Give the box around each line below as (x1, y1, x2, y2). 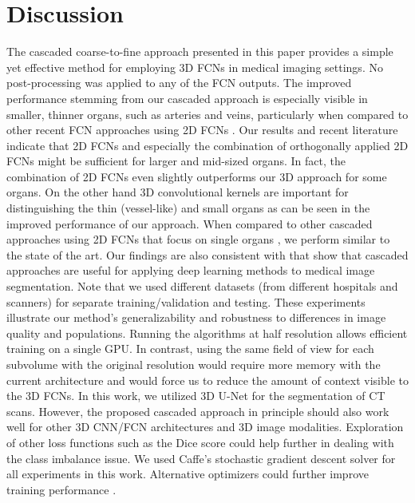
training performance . (6, 481, 117, 497)
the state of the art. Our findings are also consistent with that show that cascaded (6, 246, 409, 263)
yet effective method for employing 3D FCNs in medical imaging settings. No (6, 58, 383, 75)
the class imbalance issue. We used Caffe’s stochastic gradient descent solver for (6, 450, 396, 466)
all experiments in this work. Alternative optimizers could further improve (6, 465, 369, 482)
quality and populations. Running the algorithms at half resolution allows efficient (6, 324, 408, 341)
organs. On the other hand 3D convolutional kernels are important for (6, 184, 349, 200)
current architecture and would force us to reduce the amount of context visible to (6, 371, 409, 388)
